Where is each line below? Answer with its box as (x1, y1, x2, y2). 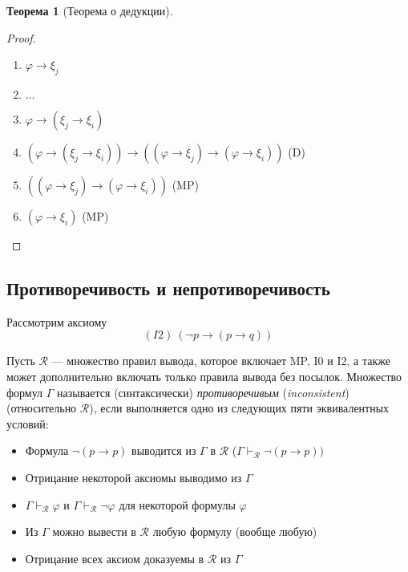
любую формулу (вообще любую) (152, 523, 317, 540)
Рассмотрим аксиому (6, 313, 107, 330)
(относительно (6, 400, 77, 416)
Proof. (6, 29, 36, 46)
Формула (25, 442, 69, 459)
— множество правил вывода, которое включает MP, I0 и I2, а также (51, 352, 390, 369)
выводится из (131, 442, 196, 459)
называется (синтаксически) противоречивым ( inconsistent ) (57, 383, 349, 400)
